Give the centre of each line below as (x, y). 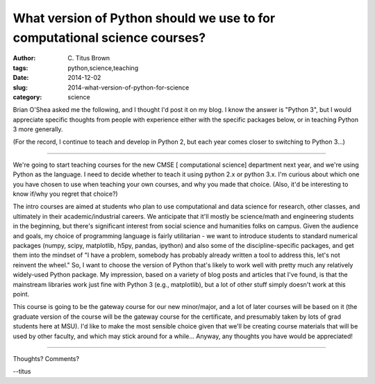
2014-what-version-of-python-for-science (128, 87)
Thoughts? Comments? (46, 358)
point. (21, 294)
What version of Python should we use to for (144, 18)
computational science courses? (109, 37)
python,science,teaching (103, 68)
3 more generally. (38, 129)
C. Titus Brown (89, 58)
